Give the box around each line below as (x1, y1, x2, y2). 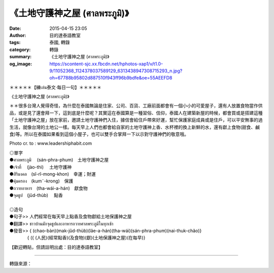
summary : (9, 54, 32, 60)
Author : (9, 32, 26, 38)
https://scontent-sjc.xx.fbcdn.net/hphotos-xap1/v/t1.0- (49, 61, 163, 67)
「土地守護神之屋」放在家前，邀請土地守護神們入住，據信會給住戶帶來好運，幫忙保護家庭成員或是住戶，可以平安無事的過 (9, 117, 263, 123)
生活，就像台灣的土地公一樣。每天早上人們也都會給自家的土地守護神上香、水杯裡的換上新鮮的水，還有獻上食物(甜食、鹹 (9, 124, 260, 130)
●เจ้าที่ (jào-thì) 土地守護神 (9, 164, 72, 170)
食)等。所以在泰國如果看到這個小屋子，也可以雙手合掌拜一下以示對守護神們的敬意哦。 (9, 131, 189, 137)
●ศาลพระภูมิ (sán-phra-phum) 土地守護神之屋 (9, 157, 109, 163)
